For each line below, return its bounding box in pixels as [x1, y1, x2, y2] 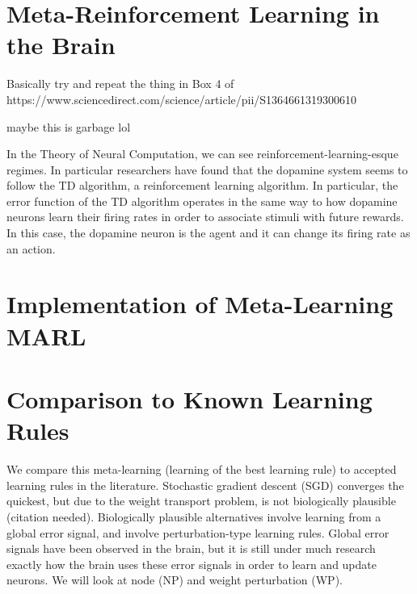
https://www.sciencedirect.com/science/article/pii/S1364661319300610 [6, 90, 357, 107]
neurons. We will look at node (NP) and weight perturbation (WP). [6, 571, 343, 588]
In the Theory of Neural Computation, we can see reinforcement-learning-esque [6, 145, 398, 162]
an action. [6, 240, 56, 257]
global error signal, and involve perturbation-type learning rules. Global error [6, 524, 390, 541]
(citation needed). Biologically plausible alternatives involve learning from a [6, 508, 381, 525]
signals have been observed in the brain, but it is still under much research [6, 540, 376, 557]
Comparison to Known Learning [6, 383, 373, 415]
